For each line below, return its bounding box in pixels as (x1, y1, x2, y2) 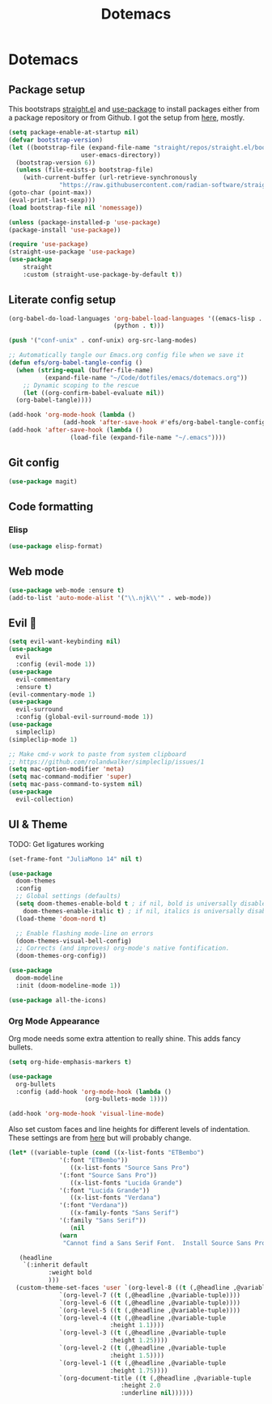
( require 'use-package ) (8, 240, 89, 249)
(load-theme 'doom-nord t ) (15, 914, 107, 923)
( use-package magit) (8, 477, 79, 486)
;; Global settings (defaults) (15, 892, 121, 900)
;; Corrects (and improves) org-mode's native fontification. (15, 944, 230, 952)
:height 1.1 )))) (109, 1321, 164, 1330)
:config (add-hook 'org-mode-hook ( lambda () (15, 1087, 172, 1096)
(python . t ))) (113, 321, 164, 330)
